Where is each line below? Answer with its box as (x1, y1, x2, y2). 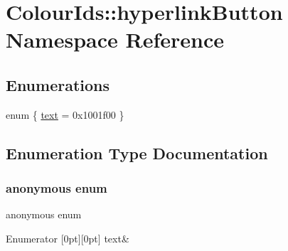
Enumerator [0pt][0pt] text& (6, 230, 129, 245)
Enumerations (6, 73, 110, 95)
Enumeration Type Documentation (6, 141, 268, 164)
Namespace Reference (6, 25, 224, 54)
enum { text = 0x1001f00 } (6, 107, 124, 122)
